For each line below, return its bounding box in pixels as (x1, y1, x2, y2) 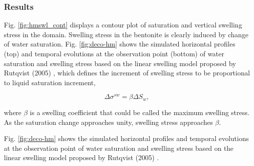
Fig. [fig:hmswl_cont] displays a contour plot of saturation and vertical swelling (4, 20, 242, 30)
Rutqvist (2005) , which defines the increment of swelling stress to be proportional (4, 68, 250, 78)
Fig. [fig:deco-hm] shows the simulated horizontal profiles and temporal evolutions (4, 133, 249, 143)
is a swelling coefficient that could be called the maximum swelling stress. (30, 107, 250, 117)
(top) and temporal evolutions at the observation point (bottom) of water (4, 48, 225, 58)
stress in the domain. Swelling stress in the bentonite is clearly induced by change (4, 29, 249, 39)
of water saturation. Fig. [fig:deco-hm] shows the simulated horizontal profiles (4, 39, 235, 49)
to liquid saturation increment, (4, 77, 96, 87)
